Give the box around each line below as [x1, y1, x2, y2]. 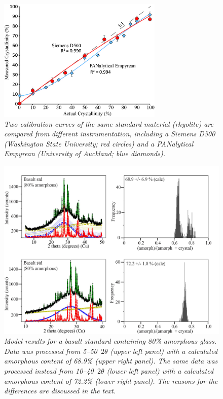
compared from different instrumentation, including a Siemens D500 [4, 128, 215, 139]
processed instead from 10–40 [4, 365, 94, 376]
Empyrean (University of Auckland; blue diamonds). [4, 148, 166, 159]
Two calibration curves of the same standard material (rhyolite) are [4, 118, 213, 129]
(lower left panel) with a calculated [106, 365, 214, 376]
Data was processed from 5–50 [4, 345, 97, 356]
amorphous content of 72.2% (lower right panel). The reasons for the [4, 375, 218, 386]
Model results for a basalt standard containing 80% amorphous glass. [4, 336, 217, 346]
